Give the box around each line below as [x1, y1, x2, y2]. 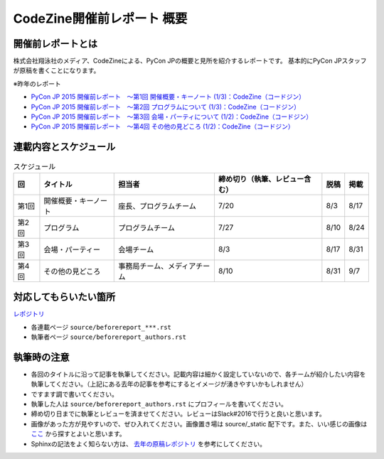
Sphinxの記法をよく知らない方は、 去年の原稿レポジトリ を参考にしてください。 [31, 439, 267, 448]
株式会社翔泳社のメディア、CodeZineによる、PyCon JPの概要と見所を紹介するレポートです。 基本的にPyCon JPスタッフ [13, 57, 367, 65]
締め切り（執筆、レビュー [218, 174, 304, 184]
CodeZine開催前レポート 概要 [13, 11, 188, 26]
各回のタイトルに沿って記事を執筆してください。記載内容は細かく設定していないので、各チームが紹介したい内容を [31, 369, 366, 378]
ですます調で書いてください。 [31, 389, 119, 398]
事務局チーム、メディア [118, 261, 196, 271]
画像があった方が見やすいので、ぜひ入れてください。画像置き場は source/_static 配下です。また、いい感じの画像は [31, 419, 368, 428]
